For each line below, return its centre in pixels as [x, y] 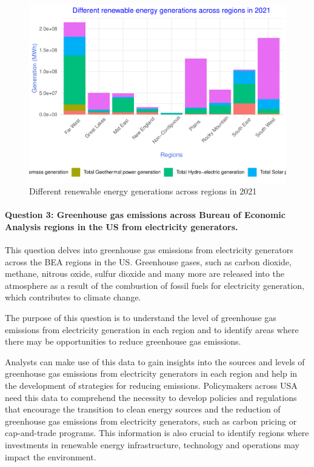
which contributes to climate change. [73, 297]
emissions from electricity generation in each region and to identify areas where [152, 329]
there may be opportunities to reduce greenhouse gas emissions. [123, 341]
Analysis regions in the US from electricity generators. [122, 226]
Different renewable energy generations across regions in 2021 [143, 191]
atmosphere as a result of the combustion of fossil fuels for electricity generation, [155, 285]
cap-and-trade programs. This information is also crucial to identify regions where [157, 433]
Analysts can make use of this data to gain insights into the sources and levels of [155, 361]
